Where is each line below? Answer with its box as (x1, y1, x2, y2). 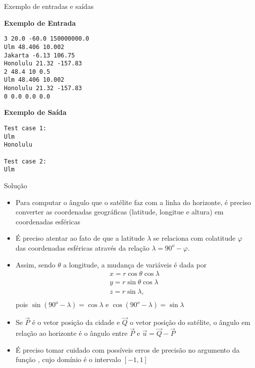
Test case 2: (4, 158, 47, 165)
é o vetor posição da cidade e (32, 317, 120, 327)
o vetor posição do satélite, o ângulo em (130, 317, 251, 327)
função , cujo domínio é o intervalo (15, 354, 121, 365)
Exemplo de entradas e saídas (4, 1, 94, 11)
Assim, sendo (15, 259, 55, 269)
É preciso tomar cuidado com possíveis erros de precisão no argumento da (15, 344, 240, 355)
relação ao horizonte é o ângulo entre (15, 328, 128, 338)
